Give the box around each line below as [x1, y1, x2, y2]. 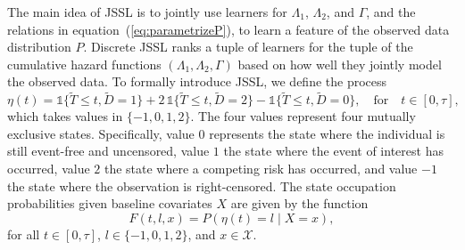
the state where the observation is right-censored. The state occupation [7, 176, 396, 195]
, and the [366, 3, 416, 20]
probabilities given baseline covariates [7, 194, 212, 213]
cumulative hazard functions [7, 54, 162, 73]
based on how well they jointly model [237, 54, 442, 73]
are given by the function [230, 194, 369, 213]
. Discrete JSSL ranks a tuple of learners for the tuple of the [83, 37, 413, 56]
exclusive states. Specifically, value [7, 124, 195, 142]
